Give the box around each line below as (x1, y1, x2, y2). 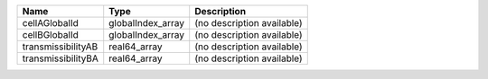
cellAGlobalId (22, 17, 79, 29)
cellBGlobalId (22, 29, 79, 40)
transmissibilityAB (22, 40, 99, 53)
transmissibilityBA (22, 52, 99, 65)
